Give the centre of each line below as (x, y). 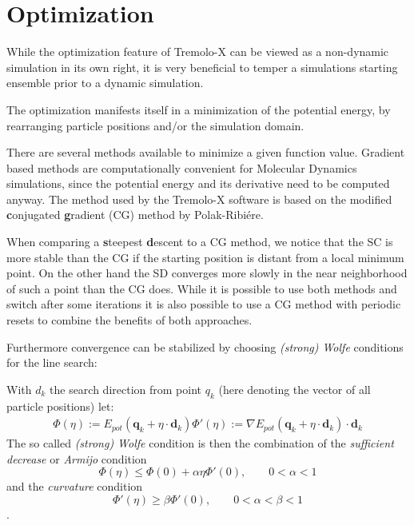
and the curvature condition (75, 486)
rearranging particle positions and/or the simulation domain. (155, 125)
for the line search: (52, 362)
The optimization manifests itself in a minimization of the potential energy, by (199, 109)
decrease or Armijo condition (77, 458)
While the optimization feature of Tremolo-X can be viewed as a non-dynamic (198, 52)
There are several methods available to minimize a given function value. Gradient (206, 152)
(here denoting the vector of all (295, 389)
